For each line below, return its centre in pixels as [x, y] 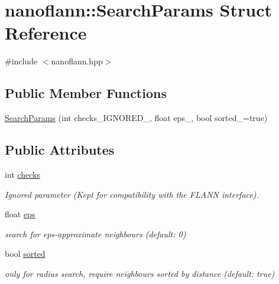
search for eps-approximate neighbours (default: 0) [95, 234]
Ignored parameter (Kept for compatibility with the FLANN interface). [132, 194]
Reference [46, 33]
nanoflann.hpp [77, 61]
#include [21, 61]
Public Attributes [60, 150]
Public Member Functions [86, 93]
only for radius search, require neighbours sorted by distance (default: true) [140, 273]
